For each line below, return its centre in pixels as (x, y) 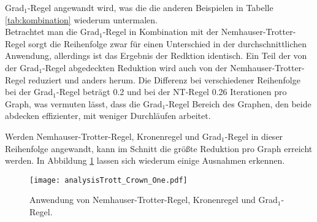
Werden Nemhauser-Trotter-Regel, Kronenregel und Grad (113, 136)
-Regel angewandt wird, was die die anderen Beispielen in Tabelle (150, 7)
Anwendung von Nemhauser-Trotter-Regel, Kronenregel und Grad (154, 200)
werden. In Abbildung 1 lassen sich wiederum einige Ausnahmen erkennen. (145, 160)
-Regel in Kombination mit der (161, 32)
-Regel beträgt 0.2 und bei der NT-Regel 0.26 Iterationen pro (172, 92)
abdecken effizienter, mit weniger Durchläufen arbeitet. (108, 116)
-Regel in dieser (254, 136)
